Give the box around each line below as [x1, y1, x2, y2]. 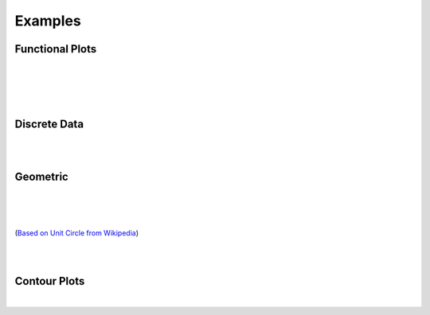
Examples [14, 12, 81, 29]
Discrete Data [14, 118, 84, 131]
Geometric [14, 170, 69, 184]
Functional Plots [14, 42, 97, 56]
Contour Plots [14, 274, 85, 288]
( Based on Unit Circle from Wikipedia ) [14, 227, 139, 238]
